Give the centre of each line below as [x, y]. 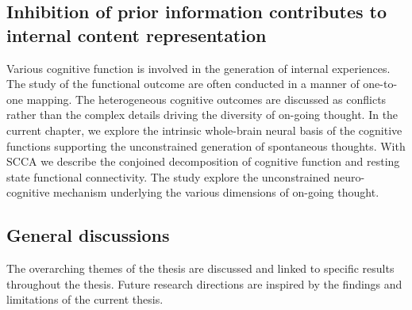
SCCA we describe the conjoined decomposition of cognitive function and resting [203, 161]
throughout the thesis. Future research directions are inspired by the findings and [204, 283]
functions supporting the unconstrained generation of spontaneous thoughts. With [206, 145]
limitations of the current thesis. [85, 299]
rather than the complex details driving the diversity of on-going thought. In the [202, 115]
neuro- [349, 176]
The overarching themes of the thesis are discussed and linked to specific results [200, 268]
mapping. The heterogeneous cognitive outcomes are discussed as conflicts [206, 99]
